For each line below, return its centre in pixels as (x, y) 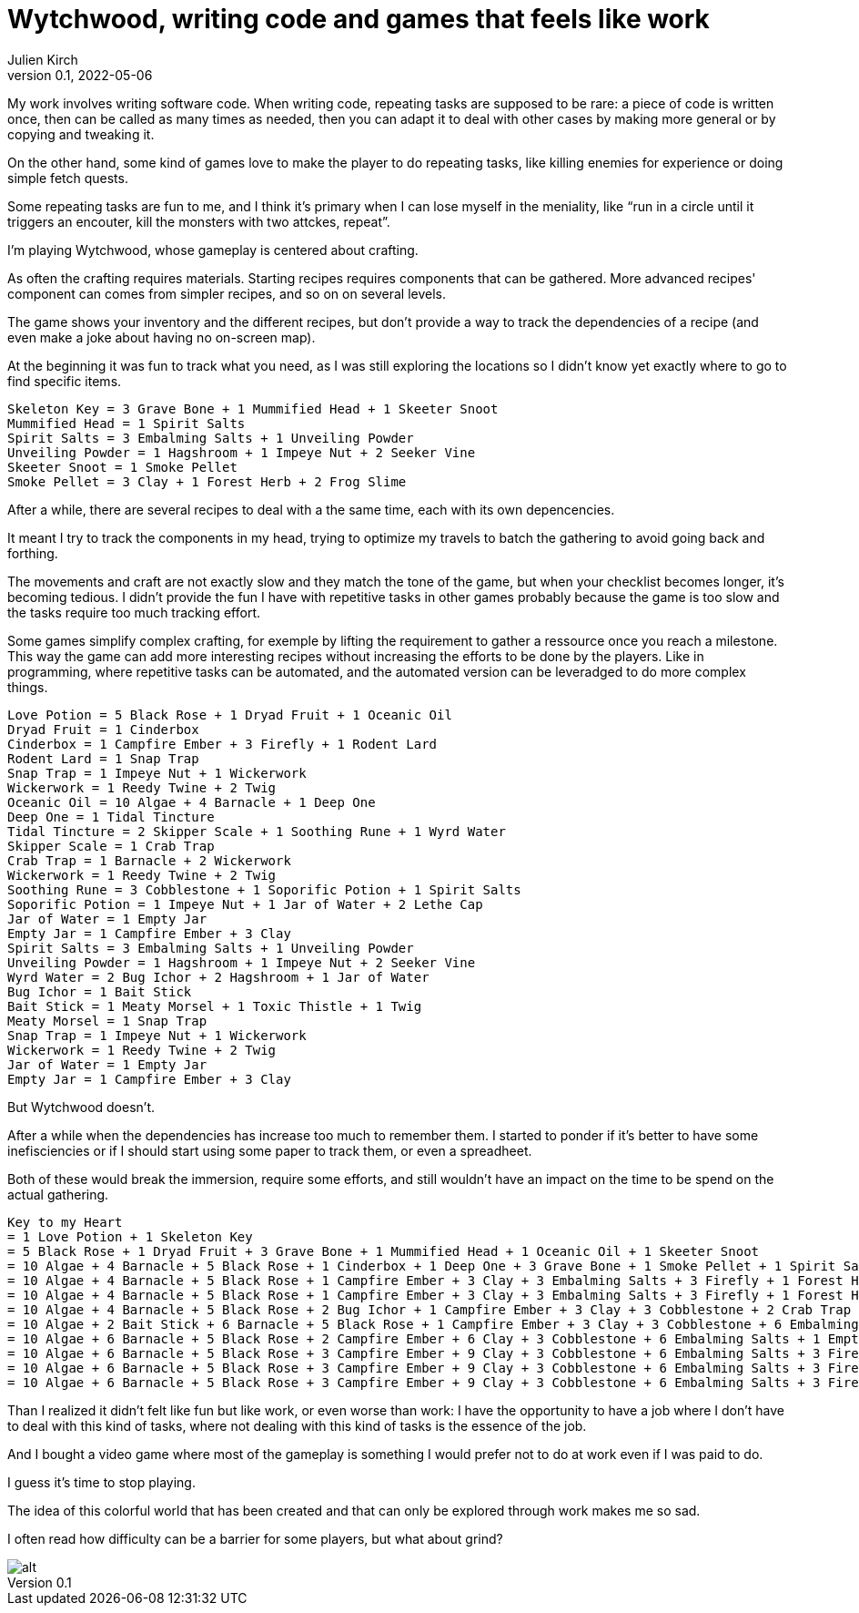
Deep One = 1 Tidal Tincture (111, 817)
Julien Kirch (43, 59)
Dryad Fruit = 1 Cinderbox (103, 729)
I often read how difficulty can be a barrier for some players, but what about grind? (255, 1538)
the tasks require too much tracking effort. (134, 612)
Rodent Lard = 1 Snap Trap (103, 758)
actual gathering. (58, 1194)
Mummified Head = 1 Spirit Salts (126, 423)
